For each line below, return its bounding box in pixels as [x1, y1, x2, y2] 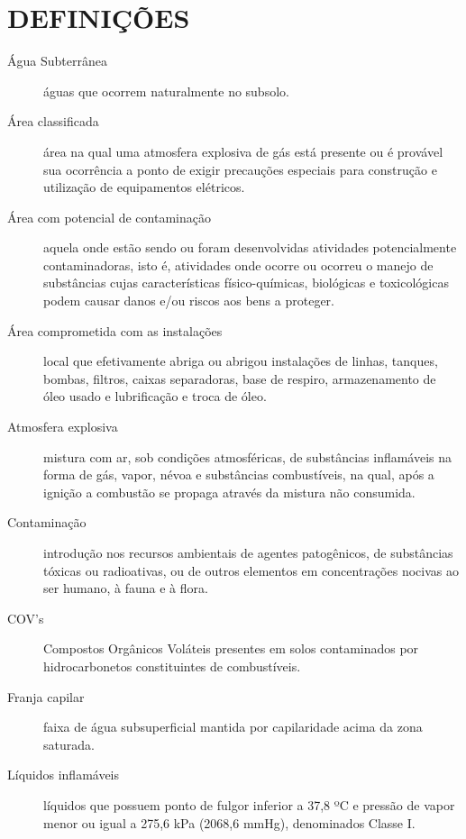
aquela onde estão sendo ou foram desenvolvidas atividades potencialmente [43, 238, 457, 257]
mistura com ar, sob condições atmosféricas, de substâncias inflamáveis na [43, 447, 452, 466]
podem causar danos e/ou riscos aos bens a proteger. [43, 291, 334, 310]
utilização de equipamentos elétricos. [43, 178, 245, 196]
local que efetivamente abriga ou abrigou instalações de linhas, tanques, [43, 351, 438, 370]
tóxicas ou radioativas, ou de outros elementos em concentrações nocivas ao [43, 561, 459, 579]
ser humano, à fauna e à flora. [43, 579, 208, 597]
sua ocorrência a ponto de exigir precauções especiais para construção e [43, 160, 437, 178]
